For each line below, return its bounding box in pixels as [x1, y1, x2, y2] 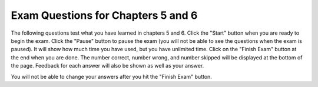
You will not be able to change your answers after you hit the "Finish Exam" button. [11, 73, 212, 80]
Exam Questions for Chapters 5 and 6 [11, 9, 198, 22]
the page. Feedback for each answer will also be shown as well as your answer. [11, 62, 204, 69]
